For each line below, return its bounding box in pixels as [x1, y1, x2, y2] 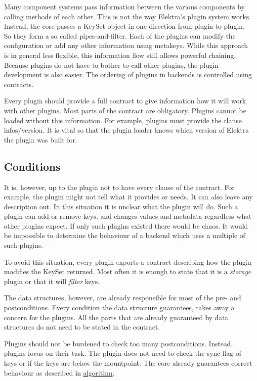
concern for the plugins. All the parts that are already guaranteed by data [4, 312, 228, 322]
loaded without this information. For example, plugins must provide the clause [4, 115, 242, 125]
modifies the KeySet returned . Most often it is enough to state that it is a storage [4, 266, 251, 277]
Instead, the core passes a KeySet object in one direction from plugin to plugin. [4, 21, 245, 31]
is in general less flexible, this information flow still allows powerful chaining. [4, 49, 236, 60]
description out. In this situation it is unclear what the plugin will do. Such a [4, 201, 238, 211]
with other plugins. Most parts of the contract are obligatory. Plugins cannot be [4, 105, 246, 115]
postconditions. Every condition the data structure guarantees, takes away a [4, 302, 235, 313]
